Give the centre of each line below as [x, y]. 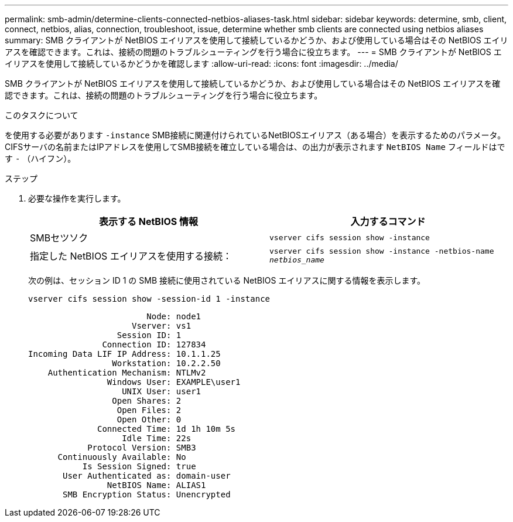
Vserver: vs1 [162, 326]
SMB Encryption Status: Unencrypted [147, 494]
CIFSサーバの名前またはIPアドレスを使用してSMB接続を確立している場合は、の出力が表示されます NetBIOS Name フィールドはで [255, 147]
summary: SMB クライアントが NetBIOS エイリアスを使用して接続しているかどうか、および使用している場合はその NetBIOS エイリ [256, 40]
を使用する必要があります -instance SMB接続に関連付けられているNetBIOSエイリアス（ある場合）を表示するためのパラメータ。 [255, 135]
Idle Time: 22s [157, 438]
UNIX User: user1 [162, 391]
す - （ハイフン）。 [40, 158]
